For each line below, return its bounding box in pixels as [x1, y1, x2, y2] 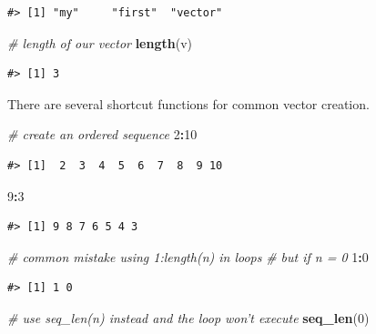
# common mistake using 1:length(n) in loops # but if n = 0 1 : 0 [7, 247, 369, 266]
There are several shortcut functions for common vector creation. [7, 94, 370, 113]
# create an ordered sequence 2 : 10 [7, 125, 198, 144]
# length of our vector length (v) [7, 33, 192, 52]
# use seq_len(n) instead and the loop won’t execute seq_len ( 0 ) [7, 308, 370, 327]
